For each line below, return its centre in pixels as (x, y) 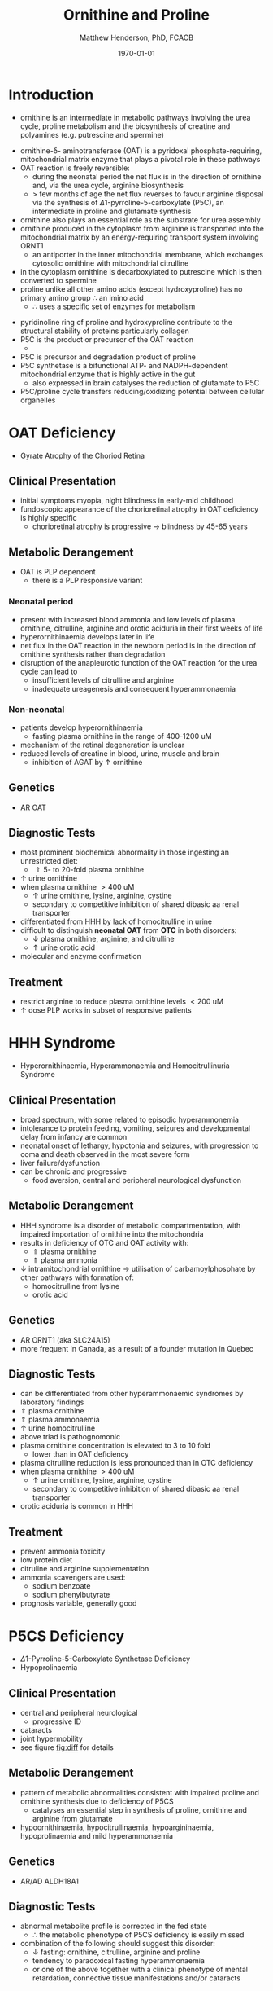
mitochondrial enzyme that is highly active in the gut (108, 374)
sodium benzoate (61, 1586)
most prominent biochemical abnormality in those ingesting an (125, 852)
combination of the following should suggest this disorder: (117, 1944)
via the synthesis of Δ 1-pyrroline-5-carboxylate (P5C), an (128, 202)
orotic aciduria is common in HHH (77, 1506)
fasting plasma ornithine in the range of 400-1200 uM (122, 736)
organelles (38, 400)
